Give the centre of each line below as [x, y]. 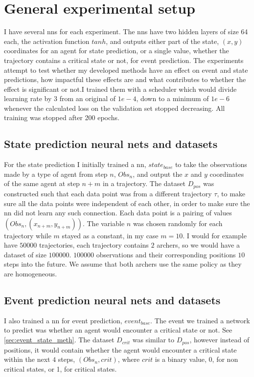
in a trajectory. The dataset [144, 183]
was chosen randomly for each [178, 223]
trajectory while [28, 235]
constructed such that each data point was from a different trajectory [108, 193]
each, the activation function [47, 41]
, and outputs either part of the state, [162, 41]
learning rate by [28, 98]
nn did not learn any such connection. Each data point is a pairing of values [118, 213]
